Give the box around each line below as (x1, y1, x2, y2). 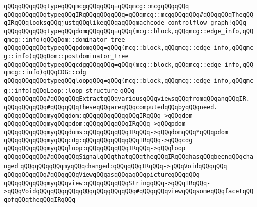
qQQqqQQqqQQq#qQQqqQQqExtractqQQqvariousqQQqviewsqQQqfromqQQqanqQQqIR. (4, 95, 250, 103)
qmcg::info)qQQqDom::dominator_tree (4, 36, 125, 43)
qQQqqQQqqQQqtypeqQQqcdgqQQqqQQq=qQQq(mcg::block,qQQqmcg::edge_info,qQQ (4, 61, 254, 68)
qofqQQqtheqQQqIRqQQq (4, 196, 76, 204)
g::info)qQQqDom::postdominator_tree (4, 52, 129, 60)
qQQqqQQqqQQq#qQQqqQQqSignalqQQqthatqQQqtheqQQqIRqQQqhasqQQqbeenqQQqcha (4, 153, 254, 160)
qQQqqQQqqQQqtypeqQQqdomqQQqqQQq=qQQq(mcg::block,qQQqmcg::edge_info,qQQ (4, 27, 254, 35)
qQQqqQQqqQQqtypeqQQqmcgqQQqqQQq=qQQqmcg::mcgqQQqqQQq (4, 3, 189, 10)
